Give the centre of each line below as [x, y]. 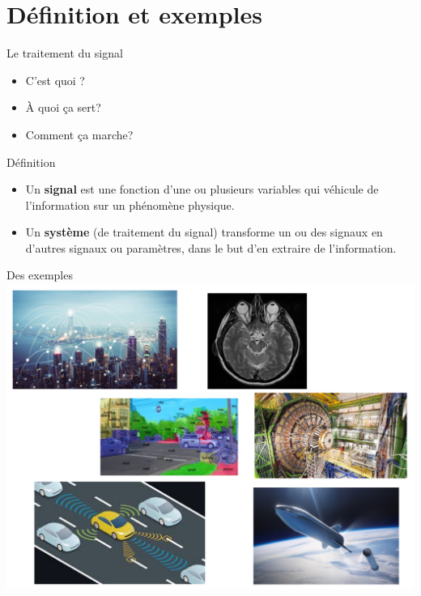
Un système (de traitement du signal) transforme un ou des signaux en [204, 232]
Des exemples [40, 275]
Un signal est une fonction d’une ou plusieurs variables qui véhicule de [202, 189]
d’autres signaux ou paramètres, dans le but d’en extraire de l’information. [211, 247]
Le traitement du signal [65, 53]
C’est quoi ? [55, 80]
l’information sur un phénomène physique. [130, 204]
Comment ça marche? [79, 134]
